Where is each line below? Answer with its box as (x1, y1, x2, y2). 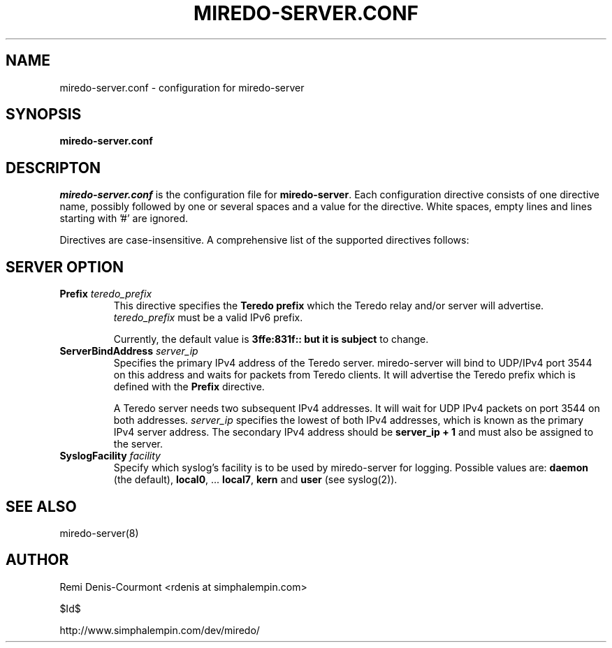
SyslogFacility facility (59, 450, 161, 462)
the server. (113, 438, 163, 450)
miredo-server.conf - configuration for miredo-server (59, 81, 305, 94)
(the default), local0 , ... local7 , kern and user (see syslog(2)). (113, 473, 398, 486)
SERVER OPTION (6, 258, 124, 276)
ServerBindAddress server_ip (59, 345, 198, 358)
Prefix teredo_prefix (59, 288, 152, 300)
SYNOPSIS (6, 105, 82, 124)
